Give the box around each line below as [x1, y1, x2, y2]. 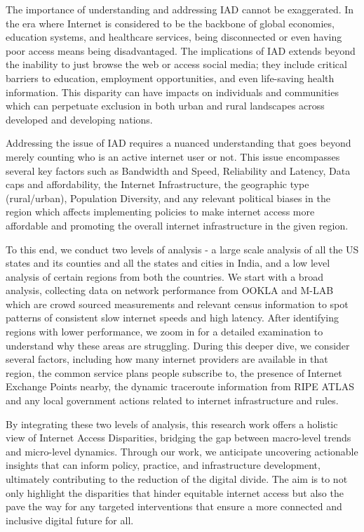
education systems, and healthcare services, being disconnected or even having [6, 29, 342, 44]
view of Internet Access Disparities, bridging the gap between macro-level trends [6, 430, 351, 445]
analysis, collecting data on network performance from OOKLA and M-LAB [6, 283, 334, 298]
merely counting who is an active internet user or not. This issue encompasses [6, 149, 340, 164]
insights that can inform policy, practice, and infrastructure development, [6, 458, 321, 472]
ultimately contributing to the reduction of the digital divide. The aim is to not [6, 472, 348, 486]
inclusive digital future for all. [6, 512, 134, 527]
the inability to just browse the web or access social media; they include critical [6, 57, 347, 72]
